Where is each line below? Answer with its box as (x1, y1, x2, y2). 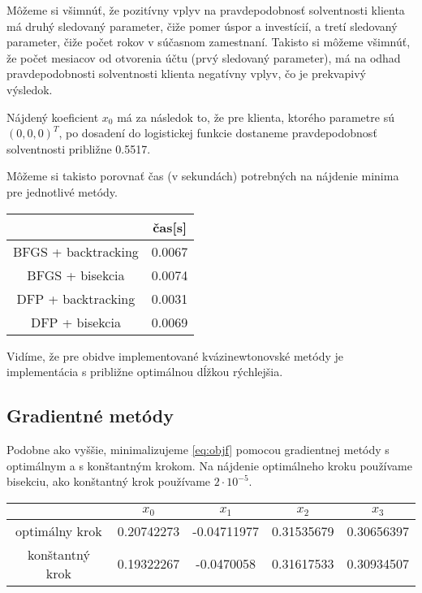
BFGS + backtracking (13, 241, 139, 261)
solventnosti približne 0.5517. (6, 140, 151, 157)
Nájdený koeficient (6, 108, 99, 125)
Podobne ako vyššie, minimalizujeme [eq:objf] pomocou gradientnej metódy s (6, 440, 390, 457)
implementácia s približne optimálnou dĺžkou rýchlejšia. (6, 363, 283, 380)
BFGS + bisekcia (27, 265, 125, 284)
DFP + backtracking (16, 288, 136, 308)
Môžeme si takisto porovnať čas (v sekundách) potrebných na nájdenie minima (6, 167, 399, 184)
